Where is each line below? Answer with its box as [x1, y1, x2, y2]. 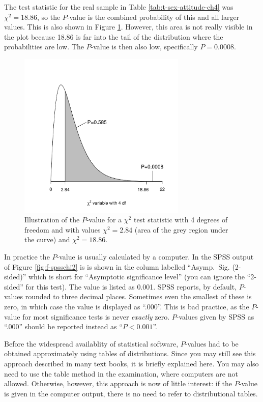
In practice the [4, 251, 50, 262]
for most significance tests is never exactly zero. [22, 311, 170, 322]
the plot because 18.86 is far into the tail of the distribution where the [4, 31, 223, 42]
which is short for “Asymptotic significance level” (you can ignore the [28, 271, 245, 282]
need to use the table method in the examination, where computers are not [4, 368, 238, 379]
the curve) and [24, 234, 70, 245]
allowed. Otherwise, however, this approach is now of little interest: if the [4, 378, 232, 389]
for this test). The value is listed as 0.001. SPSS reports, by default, [25, 281, 237, 292]
